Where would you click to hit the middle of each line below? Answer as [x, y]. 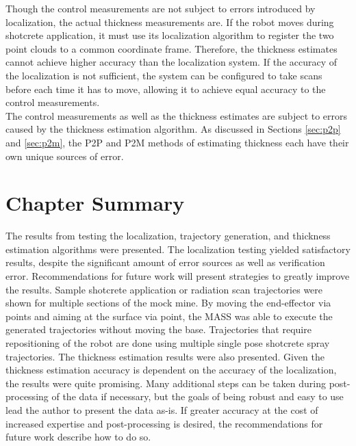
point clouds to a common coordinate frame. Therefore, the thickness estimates [171, 48]
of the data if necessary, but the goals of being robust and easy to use [198, 396]
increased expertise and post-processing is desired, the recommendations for [164, 423]
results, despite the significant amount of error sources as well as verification [165, 262]
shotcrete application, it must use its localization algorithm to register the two [170, 35]
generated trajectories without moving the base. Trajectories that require [158, 329]
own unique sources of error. [65, 156]
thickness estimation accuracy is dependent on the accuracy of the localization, [171, 370]
